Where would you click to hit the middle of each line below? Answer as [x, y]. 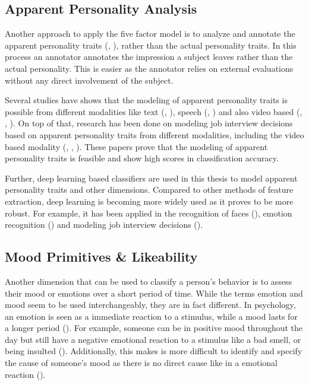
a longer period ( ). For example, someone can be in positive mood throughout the [154, 328]
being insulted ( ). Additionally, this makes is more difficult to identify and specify [154, 351]
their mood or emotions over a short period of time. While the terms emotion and [154, 293]
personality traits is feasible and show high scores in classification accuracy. [142, 158]
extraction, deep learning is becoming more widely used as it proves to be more [149, 201]
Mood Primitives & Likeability [101, 257]
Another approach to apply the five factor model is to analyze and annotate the [150, 34]
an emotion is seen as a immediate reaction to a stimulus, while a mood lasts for [151, 316]
